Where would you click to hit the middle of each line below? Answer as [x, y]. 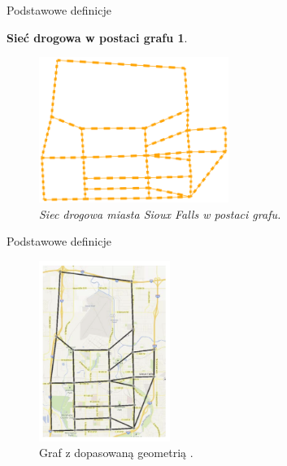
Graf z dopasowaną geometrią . [116, 453]
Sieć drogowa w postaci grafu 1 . [97, 37]
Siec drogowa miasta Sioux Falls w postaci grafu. [160, 213]
